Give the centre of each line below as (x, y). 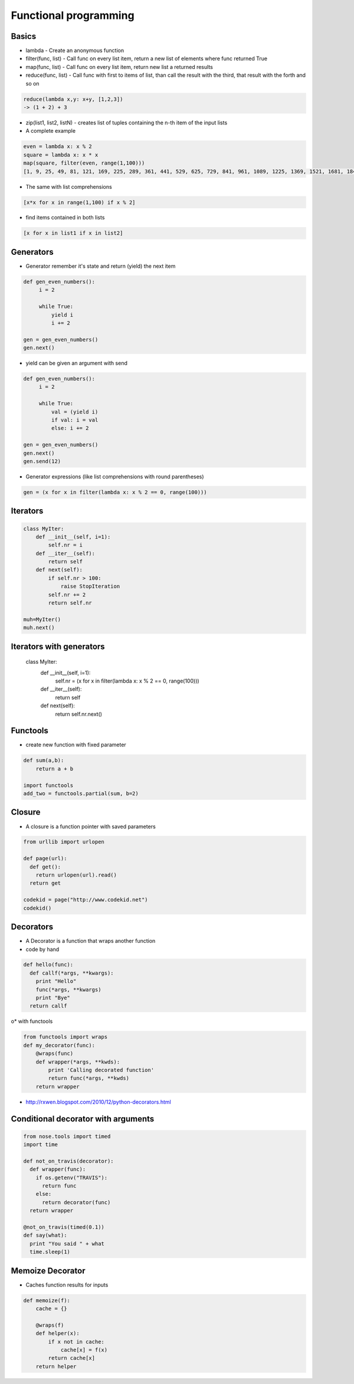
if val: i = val (75, 420)
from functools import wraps (65, 1037)
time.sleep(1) (50, 1252)
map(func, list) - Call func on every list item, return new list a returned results (119, 67)
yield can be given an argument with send (77, 363)
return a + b (55, 769)
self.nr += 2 (67, 595)
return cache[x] (72, 1358)
